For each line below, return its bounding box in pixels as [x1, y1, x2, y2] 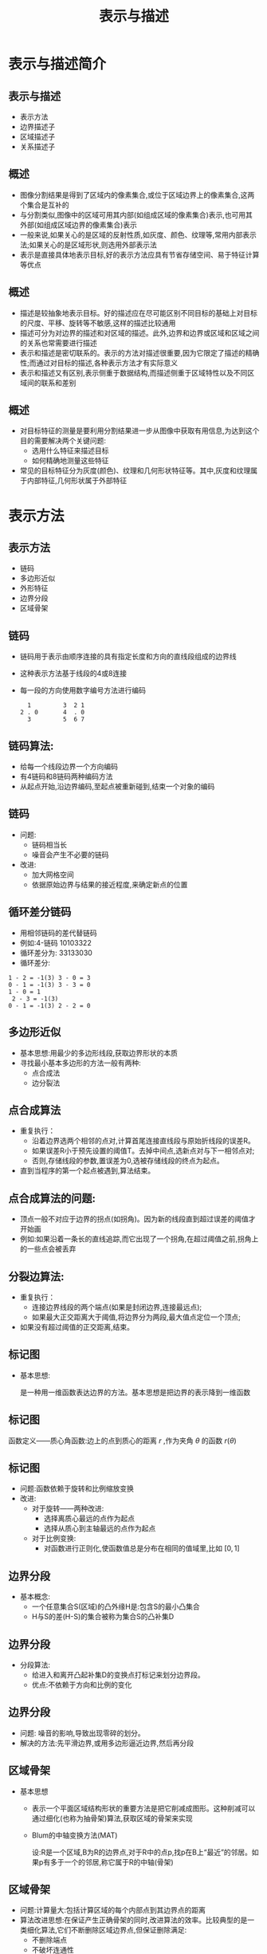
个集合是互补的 [19, 200, 69, 210]
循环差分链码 [8, 906, 72, 919]
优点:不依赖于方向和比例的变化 [31, 1680, 132, 1689]
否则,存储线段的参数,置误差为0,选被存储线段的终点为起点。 [31, 1156, 225, 1166]
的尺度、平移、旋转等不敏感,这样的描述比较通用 [19, 318, 176, 328]
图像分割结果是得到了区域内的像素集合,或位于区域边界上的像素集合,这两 [19, 190, 255, 199]
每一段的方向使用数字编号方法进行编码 [19, 686, 146, 695]
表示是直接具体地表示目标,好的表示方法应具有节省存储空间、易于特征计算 [19, 250, 260, 259]
